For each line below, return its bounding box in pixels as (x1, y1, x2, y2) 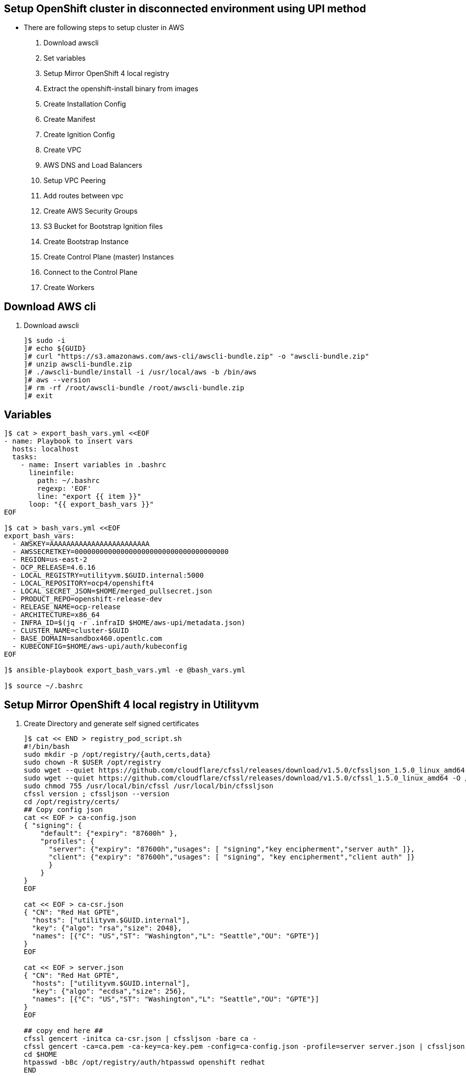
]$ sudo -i (24, 336, 66, 345)
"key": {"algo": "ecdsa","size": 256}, (32, 987, 186, 995)
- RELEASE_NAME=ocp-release (12, 603, 121, 611)
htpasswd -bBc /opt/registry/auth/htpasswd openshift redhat (24, 1058, 265, 1066)
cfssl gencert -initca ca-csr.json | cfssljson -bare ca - (24, 1034, 257, 1042)
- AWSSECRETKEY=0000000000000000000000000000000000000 (12, 548, 229, 556)
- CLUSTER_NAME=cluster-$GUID (12, 627, 129, 635)
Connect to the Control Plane (43, 268, 138, 277)
